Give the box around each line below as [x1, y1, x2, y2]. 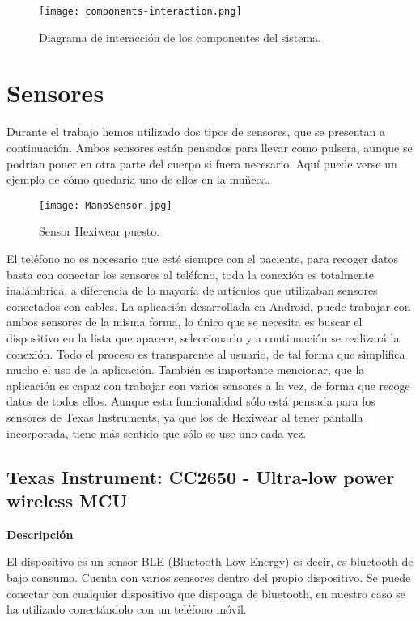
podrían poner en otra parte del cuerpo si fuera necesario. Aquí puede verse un [6, 155, 397, 172]
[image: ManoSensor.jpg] [39, 199, 172, 211]
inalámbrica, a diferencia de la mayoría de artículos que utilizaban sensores [6, 282, 378, 299]
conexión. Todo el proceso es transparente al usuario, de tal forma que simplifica [6, 345, 405, 362]
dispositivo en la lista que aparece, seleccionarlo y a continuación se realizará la [6, 329, 400, 346]
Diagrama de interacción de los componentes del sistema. [39, 28, 321, 45]
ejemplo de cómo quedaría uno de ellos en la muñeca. [6, 171, 270, 188]
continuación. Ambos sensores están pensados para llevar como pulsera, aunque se [6, 138, 413, 155]
